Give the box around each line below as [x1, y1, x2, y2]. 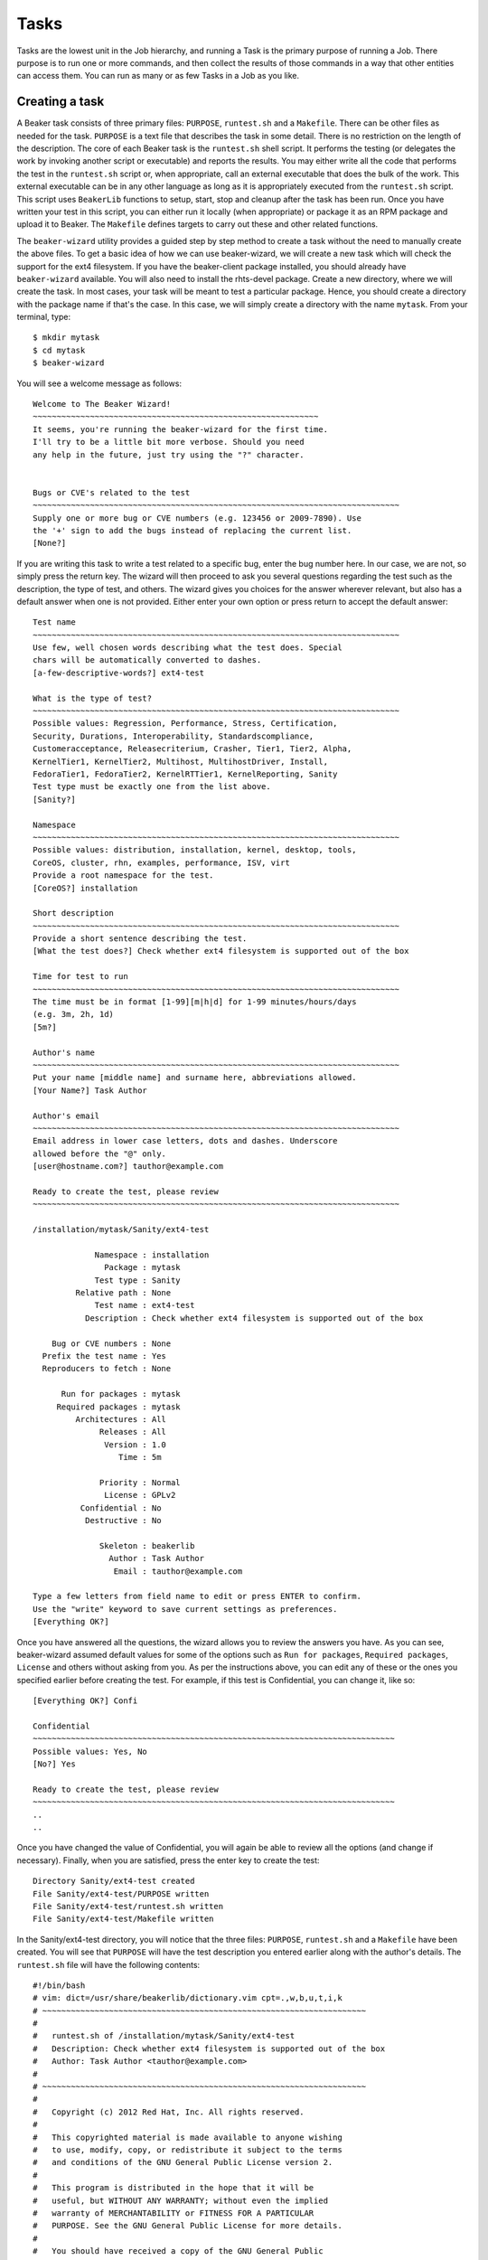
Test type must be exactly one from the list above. [33, 782, 271, 792]
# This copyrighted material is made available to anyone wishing [33, 2132, 343, 2142]
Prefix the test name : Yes [42, 1351, 167, 1361]
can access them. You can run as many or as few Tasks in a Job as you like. [16, 71, 300, 81]
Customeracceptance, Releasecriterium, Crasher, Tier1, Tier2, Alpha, [33, 744, 352, 754]
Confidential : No [80, 1502, 162, 1513]
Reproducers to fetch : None [42, 1363, 172, 1374]
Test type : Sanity [94, 1275, 181, 1285]
